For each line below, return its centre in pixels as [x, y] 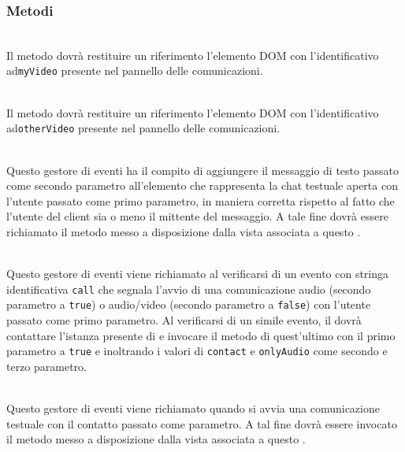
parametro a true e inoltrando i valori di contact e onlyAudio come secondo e [197, 351]
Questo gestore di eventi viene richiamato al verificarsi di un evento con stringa [198, 274]
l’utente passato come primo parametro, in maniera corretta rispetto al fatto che [201, 200]
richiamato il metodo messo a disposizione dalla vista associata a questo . [184, 231]
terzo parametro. [47, 366]
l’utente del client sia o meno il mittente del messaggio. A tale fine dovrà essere [197, 216]
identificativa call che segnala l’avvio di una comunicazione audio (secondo [189, 289]
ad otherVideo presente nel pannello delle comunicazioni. [143, 128]
